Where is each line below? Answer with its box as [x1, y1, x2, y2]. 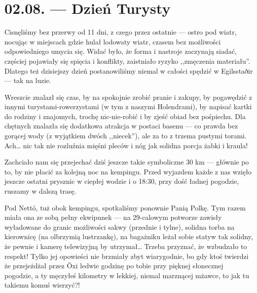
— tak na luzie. [4, 75, 51, 85]
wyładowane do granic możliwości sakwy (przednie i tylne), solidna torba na [4, 221, 235, 232]
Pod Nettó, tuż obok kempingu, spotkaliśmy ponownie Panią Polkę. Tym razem [4, 202, 246, 212]
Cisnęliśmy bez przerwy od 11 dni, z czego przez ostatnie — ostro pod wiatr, [4, 27, 237, 37]
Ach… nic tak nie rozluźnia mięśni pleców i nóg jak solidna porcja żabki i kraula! [4, 140, 248, 150]
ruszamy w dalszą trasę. [4, 186, 76, 196]
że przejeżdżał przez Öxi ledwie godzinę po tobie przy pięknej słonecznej [4, 260, 223, 271]
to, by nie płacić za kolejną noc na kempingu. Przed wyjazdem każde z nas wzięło [4, 166, 252, 176]
